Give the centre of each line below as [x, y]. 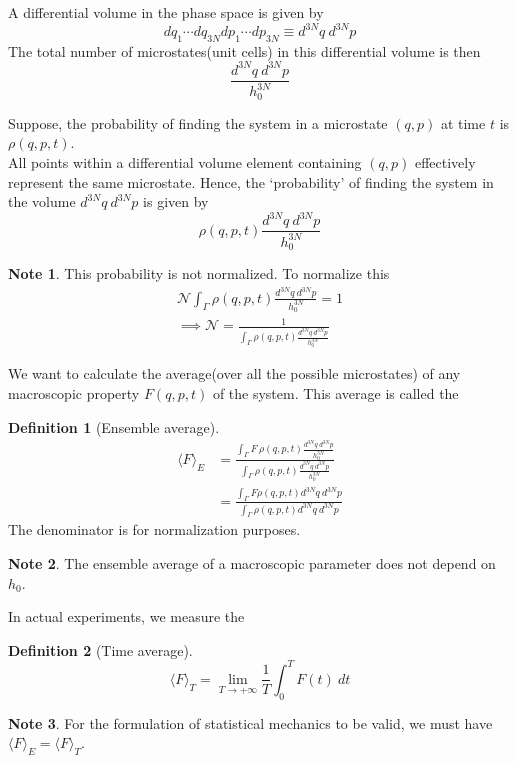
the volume [42, 201]
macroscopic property [74, 392]
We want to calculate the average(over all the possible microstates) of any [234, 373]
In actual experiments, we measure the [126, 616]
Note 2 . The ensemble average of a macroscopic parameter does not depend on [252, 563]
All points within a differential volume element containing [185, 162]
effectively [445, 162]
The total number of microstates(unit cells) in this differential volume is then [244, 50]
